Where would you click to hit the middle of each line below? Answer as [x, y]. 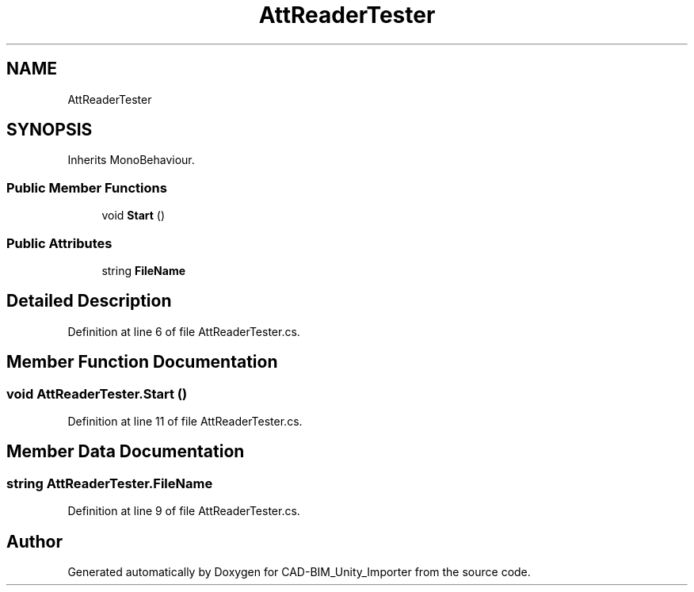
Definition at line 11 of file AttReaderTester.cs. [185, 421]
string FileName [144, 270]
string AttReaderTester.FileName [110, 483]
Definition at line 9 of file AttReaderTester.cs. [184, 511]
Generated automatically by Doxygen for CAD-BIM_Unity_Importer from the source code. [299, 572]
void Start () [133, 216]
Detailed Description [89, 301]
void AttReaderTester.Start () [97, 393]
